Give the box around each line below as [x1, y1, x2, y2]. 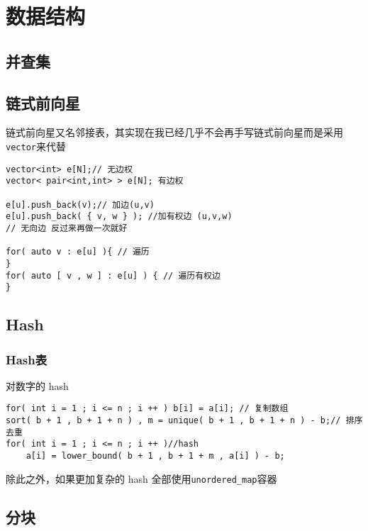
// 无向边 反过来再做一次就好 [6, 223, 128, 233]
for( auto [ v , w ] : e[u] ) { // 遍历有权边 [6, 270, 221, 281]
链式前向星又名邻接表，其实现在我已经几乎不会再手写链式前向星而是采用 [6, 125, 343, 140]
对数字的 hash [6, 378, 69, 393]
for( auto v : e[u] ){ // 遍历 [6, 247, 150, 257]
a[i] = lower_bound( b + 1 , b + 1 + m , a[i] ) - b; [26, 451, 285, 462]
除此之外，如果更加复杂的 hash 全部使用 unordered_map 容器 [6, 471, 277, 486]
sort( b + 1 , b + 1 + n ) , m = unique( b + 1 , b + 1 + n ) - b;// [6, 415, 341, 426]
